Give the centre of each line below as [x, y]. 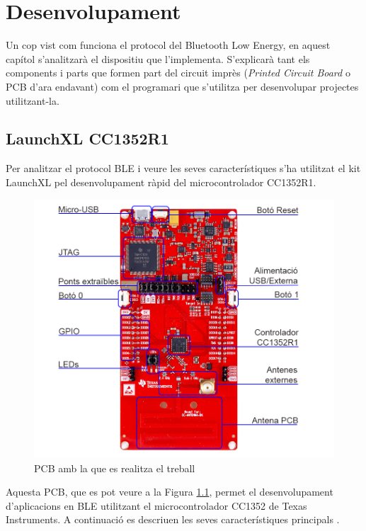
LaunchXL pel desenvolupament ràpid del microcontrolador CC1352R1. [161, 182]
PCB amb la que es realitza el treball [115, 468]
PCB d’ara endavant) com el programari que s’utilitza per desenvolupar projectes [182, 86]
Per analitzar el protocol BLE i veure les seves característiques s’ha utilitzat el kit [183, 168]
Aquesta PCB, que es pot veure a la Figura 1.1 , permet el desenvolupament [170, 492]
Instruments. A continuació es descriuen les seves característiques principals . [173, 519]
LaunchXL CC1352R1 [87, 138]
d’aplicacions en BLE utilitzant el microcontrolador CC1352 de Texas [156, 505]
